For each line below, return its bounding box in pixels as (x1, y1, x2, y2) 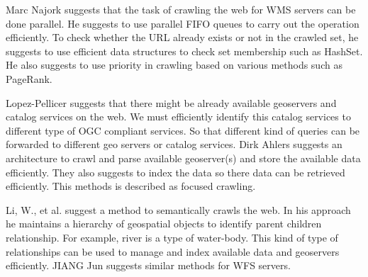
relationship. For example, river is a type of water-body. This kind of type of (6, 230, 338, 244)
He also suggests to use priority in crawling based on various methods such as (6, 57, 342, 72)
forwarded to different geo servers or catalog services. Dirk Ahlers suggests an (6, 137, 342, 152)
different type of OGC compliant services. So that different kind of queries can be (6, 123, 360, 137)
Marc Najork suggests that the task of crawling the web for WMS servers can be (6, 2, 356, 16)
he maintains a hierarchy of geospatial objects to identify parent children (6, 216, 322, 231)
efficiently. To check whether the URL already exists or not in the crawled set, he (6, 30, 359, 45)
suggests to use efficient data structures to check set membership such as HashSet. (6, 43, 363, 58)
